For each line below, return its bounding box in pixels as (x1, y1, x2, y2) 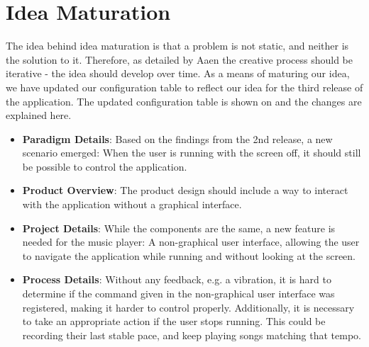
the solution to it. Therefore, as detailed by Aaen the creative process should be (6, 52, 353, 67)
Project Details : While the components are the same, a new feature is (22, 220, 336, 235)
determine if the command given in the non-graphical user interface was (22, 286, 335, 301)
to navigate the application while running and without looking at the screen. (22, 248, 356, 263)
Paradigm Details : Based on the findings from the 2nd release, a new (22, 131, 333, 146)
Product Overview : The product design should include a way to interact (22, 183, 348, 198)
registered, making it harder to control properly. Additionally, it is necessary (22, 300, 355, 314)
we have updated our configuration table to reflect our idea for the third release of (6, 79, 363, 94)
